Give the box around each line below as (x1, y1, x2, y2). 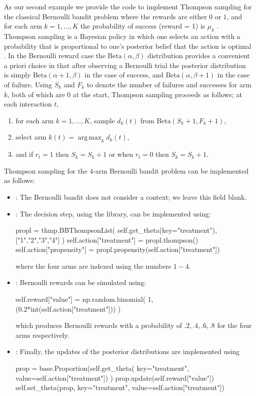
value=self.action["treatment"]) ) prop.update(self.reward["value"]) (15, 372, 214, 383)
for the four (217, 320, 252, 330)
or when (109, 149, 133, 159)
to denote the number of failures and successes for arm (87, 79, 252, 89)
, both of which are (7, 89, 65, 99)
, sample (90, 115, 115, 125)
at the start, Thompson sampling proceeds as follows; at (72, 89, 242, 99)
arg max (78, 134, 102, 142)
